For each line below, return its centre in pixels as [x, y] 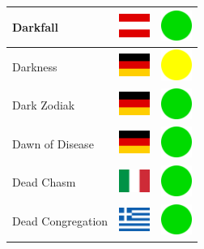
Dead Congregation [60, 221]
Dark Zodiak [44, 105]
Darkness [35, 66]
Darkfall [35, 26]
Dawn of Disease [53, 143]
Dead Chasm [44, 182]
